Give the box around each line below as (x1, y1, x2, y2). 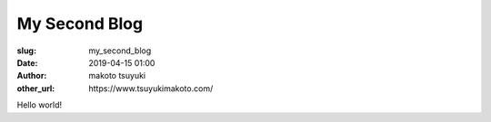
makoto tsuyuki (88, 70, 145, 81)
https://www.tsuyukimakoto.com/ (88, 82, 214, 94)
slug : (16, 45, 36, 56)
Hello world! (16, 99, 63, 110)
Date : (16, 57, 38, 68)
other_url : (16, 82, 55, 94)
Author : (16, 70, 47, 81)
